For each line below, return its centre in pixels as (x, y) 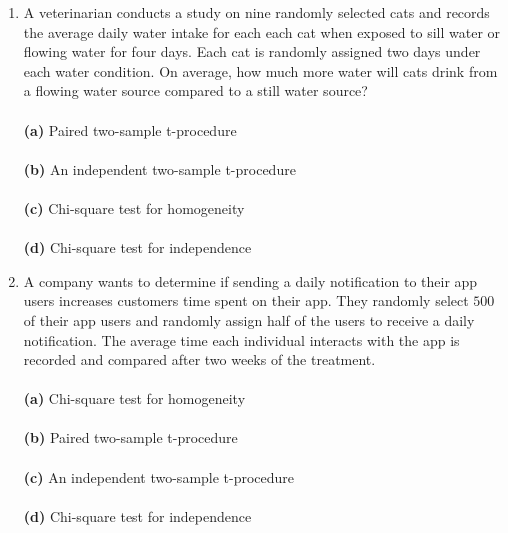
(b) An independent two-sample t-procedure (159, 168)
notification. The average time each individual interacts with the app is (241, 339)
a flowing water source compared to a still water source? (195, 90)
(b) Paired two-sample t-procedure (130, 437)
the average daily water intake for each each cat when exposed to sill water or (262, 31)
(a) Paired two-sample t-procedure (130, 129)
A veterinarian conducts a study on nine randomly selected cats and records (256, 12)
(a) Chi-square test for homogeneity (134, 398)
